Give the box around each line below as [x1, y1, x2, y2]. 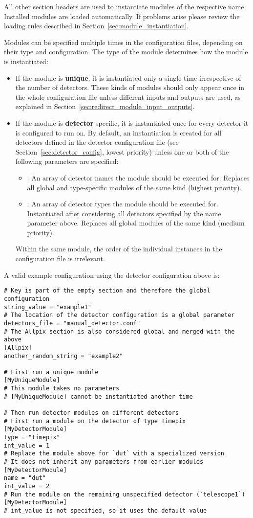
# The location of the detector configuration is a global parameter [4, 312, 235, 319]
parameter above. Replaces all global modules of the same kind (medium [27, 218, 245, 228]
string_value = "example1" [4, 303, 91, 311]
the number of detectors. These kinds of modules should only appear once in [15, 82, 245, 92]
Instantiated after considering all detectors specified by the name [27, 208, 221, 218]
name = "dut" [4, 474, 46, 482]
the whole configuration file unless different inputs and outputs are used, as [15, 91, 241, 102]
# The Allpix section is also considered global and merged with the [4, 328, 235, 335]
